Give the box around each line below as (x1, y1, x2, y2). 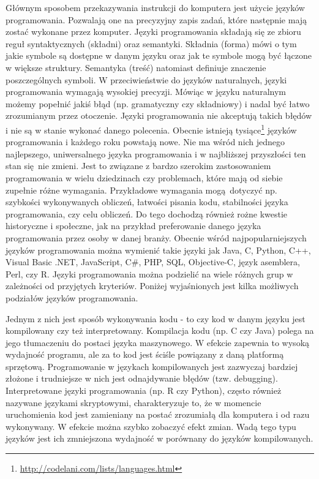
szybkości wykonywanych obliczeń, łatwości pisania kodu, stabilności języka (6, 195, 288, 208)
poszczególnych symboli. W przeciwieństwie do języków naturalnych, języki (6, 73, 287, 86)
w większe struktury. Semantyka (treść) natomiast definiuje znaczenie (6, 61, 266, 74)
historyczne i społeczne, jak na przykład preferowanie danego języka (6, 219, 261, 232)
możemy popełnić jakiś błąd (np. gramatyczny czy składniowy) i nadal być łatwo (6, 97, 310, 110)
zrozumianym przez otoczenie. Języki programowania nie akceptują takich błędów (6, 109, 312, 122)
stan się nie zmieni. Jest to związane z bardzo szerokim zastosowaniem (6, 159, 271, 172)
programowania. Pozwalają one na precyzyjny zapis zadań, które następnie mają (6, 13, 307, 26)
